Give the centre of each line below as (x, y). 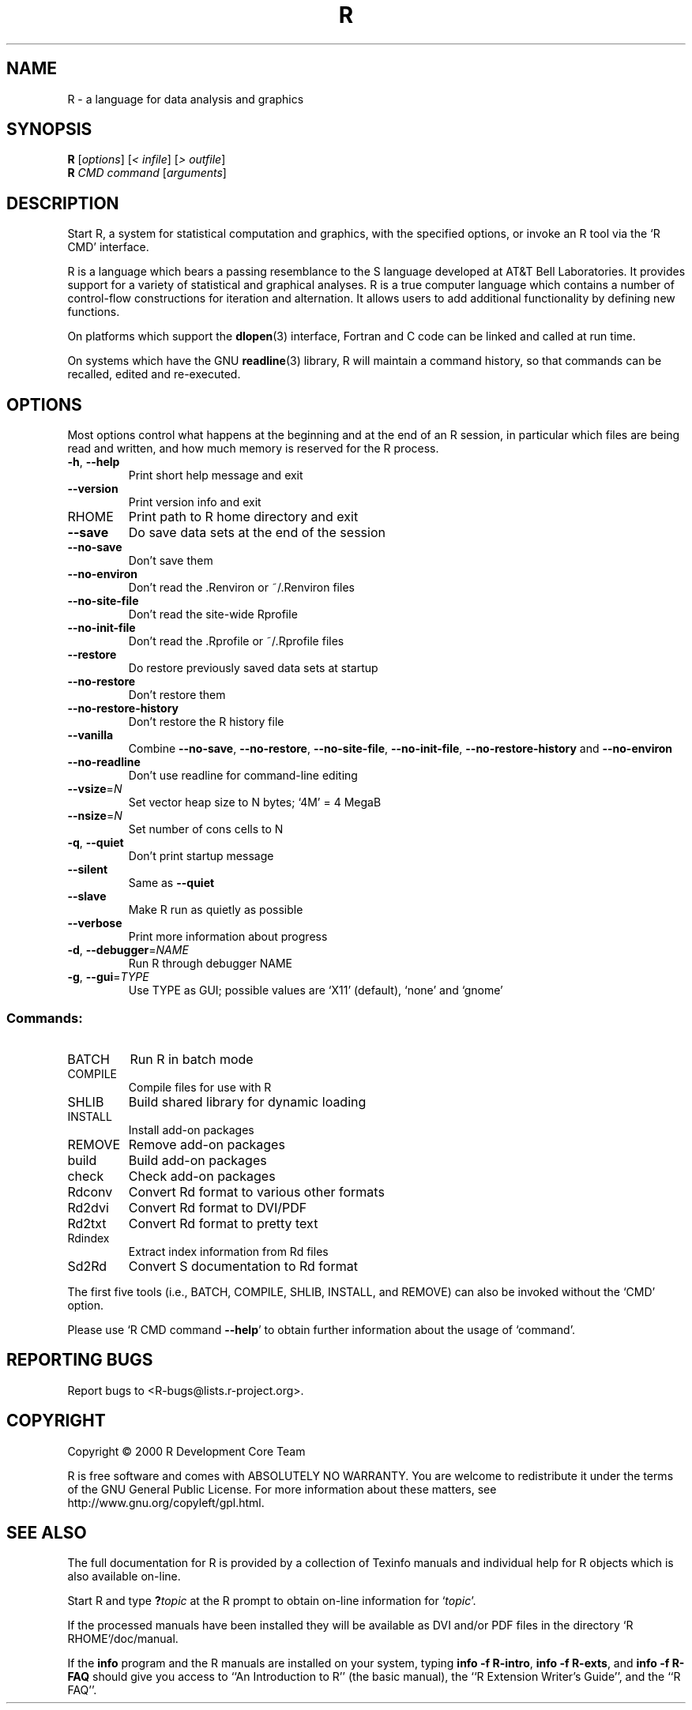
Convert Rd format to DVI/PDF (218, 1207)
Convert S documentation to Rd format (243, 1266)
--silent (88, 870)
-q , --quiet (96, 843)
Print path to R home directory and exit (243, 517)
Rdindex (88, 1238)
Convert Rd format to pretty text (223, 1223)
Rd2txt (87, 1223)
